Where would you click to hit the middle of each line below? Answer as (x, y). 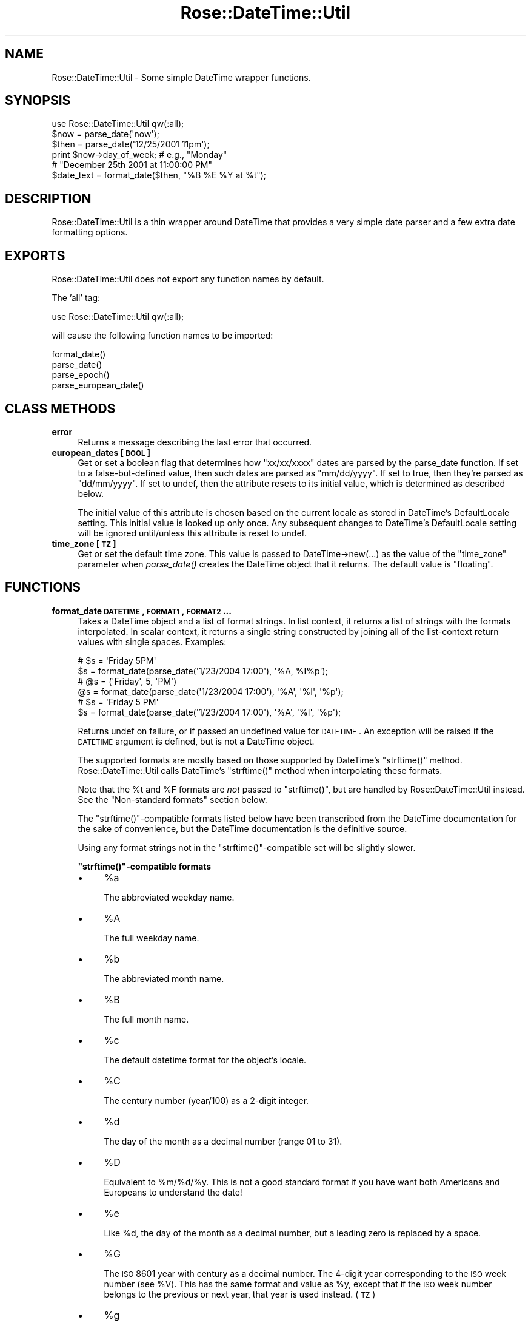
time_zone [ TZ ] (84, 543)
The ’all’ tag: (76, 298)
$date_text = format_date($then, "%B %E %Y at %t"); (159, 175)
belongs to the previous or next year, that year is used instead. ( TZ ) (240, 1294)
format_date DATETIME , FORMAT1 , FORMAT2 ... (142, 611)
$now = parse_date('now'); (105, 134)
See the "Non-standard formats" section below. (172, 799)
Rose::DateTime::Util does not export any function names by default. (188, 279)
